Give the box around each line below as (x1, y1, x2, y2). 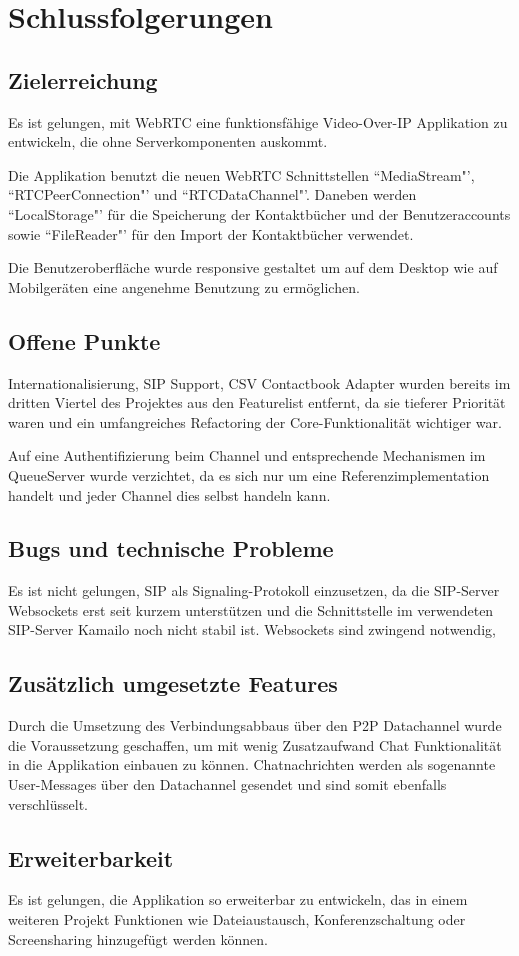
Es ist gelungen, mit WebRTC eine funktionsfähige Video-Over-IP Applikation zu (8, 111, 508, 132)
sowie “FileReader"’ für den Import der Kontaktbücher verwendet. (8, 223, 414, 244)
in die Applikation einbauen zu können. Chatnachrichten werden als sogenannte (8, 754, 496, 775)
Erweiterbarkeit (8, 842, 174, 873)
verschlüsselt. (8, 793, 88, 814)
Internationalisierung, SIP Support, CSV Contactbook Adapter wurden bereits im (8, 372, 511, 393)
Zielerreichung (8, 64, 158, 95)
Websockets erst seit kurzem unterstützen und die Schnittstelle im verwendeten (8, 599, 494, 620)
